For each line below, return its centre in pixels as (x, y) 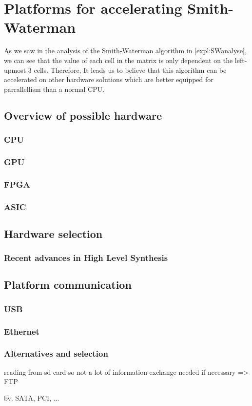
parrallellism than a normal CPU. (54, 89)
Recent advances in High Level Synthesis (86, 258)
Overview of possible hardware (83, 115)
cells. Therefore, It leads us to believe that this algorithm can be (130, 70)
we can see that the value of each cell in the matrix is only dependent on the (118, 60)
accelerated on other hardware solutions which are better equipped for (109, 79)
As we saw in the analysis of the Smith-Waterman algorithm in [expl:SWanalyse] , (125, 51)
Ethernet (22, 331)
